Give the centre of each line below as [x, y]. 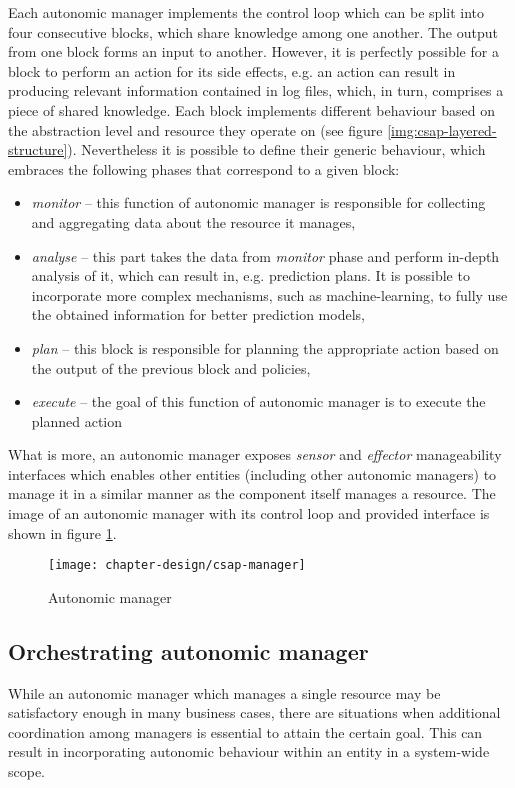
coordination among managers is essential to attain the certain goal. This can [245, 731]
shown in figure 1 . [62, 532]
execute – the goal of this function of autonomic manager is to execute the [258, 401]
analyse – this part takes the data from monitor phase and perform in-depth [265, 255]
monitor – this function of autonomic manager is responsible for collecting [258, 202]
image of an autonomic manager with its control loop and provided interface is [249, 513]
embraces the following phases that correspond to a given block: [204, 168]
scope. [27, 771]
